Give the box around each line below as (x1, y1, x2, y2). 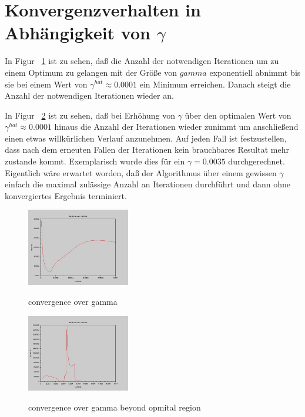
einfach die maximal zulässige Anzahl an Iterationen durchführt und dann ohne (5, 178, 291, 190)
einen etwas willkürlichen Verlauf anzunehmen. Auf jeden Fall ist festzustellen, (5, 132, 287, 144)
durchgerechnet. (228, 155, 285, 167)
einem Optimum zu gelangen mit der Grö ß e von (5, 66, 177, 78)
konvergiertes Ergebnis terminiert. (5, 189, 127, 201)
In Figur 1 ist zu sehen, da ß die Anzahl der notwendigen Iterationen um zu (5, 55, 279, 67)
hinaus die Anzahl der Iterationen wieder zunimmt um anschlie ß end (54, 120, 299, 133)
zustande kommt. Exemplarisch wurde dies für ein (5, 155, 185, 167)
